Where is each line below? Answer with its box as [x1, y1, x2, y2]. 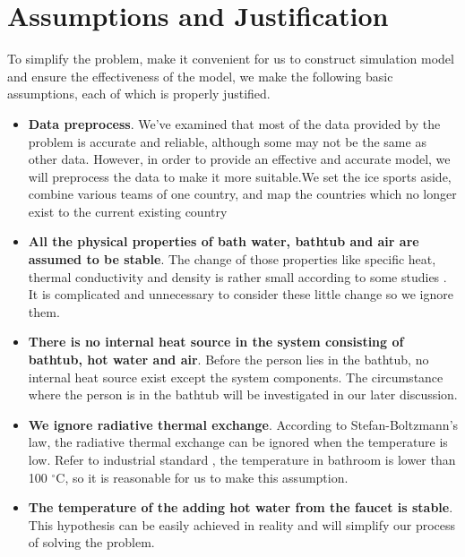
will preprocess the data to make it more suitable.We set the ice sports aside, [28, 167, 452, 185]
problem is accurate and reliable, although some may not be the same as [28, 132, 426, 150]
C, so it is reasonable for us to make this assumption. [56, 467, 349, 486]
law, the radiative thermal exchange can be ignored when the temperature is [28, 433, 448, 451]
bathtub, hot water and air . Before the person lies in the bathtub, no [28, 350, 429, 369]
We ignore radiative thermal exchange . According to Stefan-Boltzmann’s [28, 415, 459, 433]
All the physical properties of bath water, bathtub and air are [28, 232, 419, 251]
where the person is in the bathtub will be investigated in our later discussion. [28, 385, 458, 404]
